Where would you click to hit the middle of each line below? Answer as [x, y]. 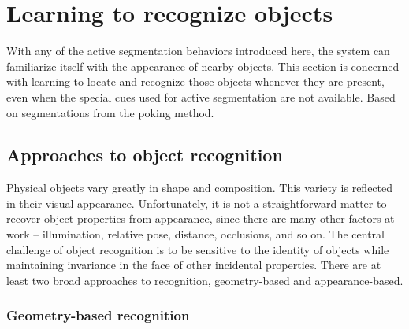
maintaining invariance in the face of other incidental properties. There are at [194, 265]
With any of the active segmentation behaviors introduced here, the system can [198, 51]
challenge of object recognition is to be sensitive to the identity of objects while [198, 249]
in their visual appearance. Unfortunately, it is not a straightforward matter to [197, 203]
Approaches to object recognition [145, 155]
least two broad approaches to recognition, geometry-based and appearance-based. [205, 280]
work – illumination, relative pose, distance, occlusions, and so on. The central [196, 234]
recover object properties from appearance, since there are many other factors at [201, 218]
